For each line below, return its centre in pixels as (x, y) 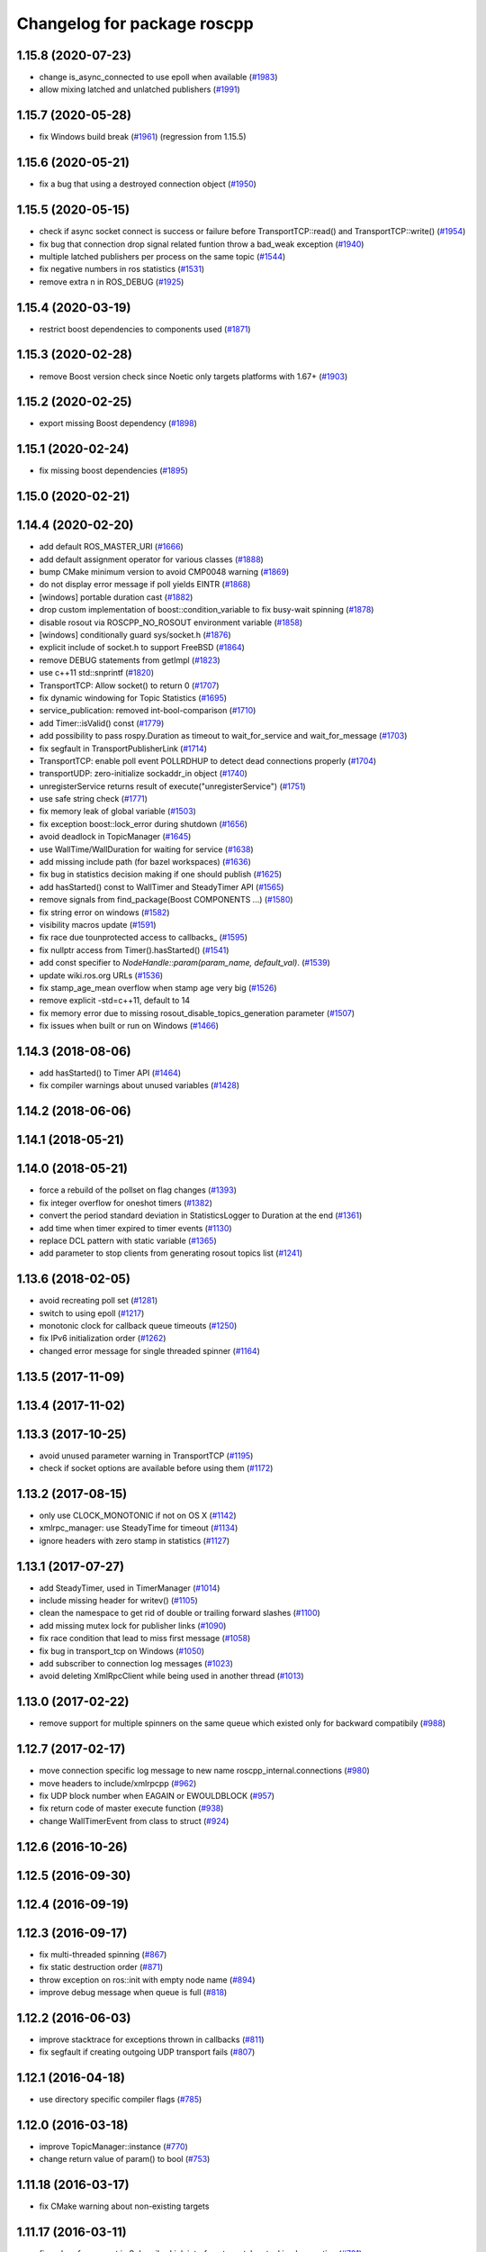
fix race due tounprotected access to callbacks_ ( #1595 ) (143, 938)
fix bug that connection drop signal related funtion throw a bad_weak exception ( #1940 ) (202, 244)
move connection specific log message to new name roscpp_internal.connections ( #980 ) (205, 1771)
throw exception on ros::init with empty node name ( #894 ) (147, 1980)
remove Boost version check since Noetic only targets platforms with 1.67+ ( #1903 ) (193, 376)
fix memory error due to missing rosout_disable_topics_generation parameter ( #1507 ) (197, 1012)
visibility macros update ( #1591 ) (98, 925)
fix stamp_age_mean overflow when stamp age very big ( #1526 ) (158, 987)
